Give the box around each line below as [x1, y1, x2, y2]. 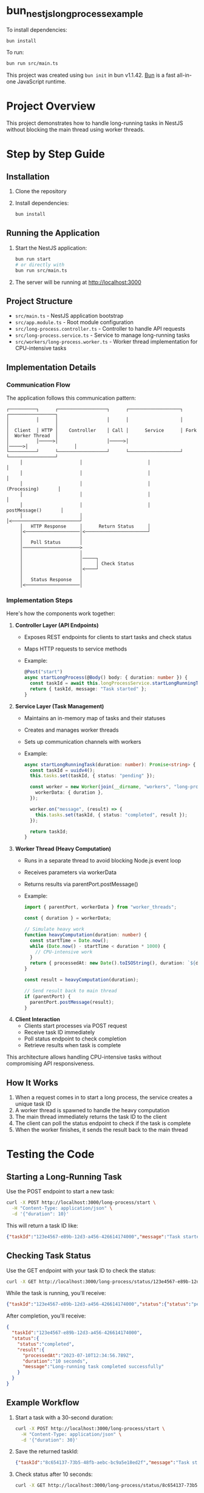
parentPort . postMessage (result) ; [29, 999, 114, 1005]
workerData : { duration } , [35, 789, 104, 796]
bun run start [15, 256, 51, 262]
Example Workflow [6, 1397, 80, 1408]
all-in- [177, 71, 192, 79]
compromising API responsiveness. [6, 1060, 95, 1067]
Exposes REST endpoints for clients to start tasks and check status [24, 634, 192, 641]
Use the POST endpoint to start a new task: [6, 1188, 115, 1195]
